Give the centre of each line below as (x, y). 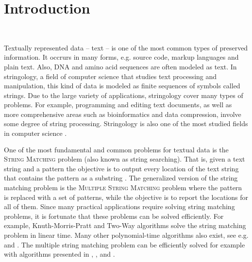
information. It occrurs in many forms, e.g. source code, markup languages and (121, 57)
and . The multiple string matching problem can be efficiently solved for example (125, 244)
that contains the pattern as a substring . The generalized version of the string (121, 178)
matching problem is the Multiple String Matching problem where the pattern (123, 188)
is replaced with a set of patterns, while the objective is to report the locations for (126, 197)
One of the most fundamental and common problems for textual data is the (116, 149)
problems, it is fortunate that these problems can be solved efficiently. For (114, 216)
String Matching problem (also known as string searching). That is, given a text (125, 159)
